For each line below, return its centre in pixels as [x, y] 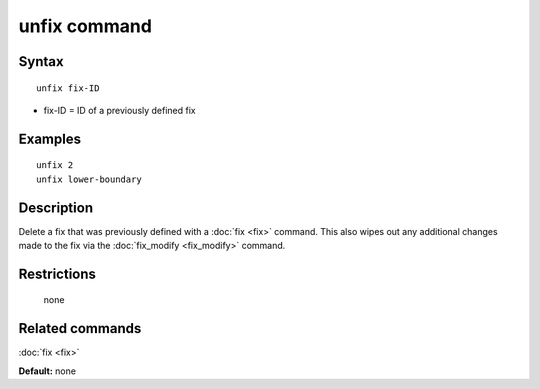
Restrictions [57, 273]
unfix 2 [55, 165]
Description [56, 207]
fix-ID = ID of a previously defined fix [120, 110]
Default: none [47, 371]
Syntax [41, 61]
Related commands [80, 328]
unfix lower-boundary [89, 179]
